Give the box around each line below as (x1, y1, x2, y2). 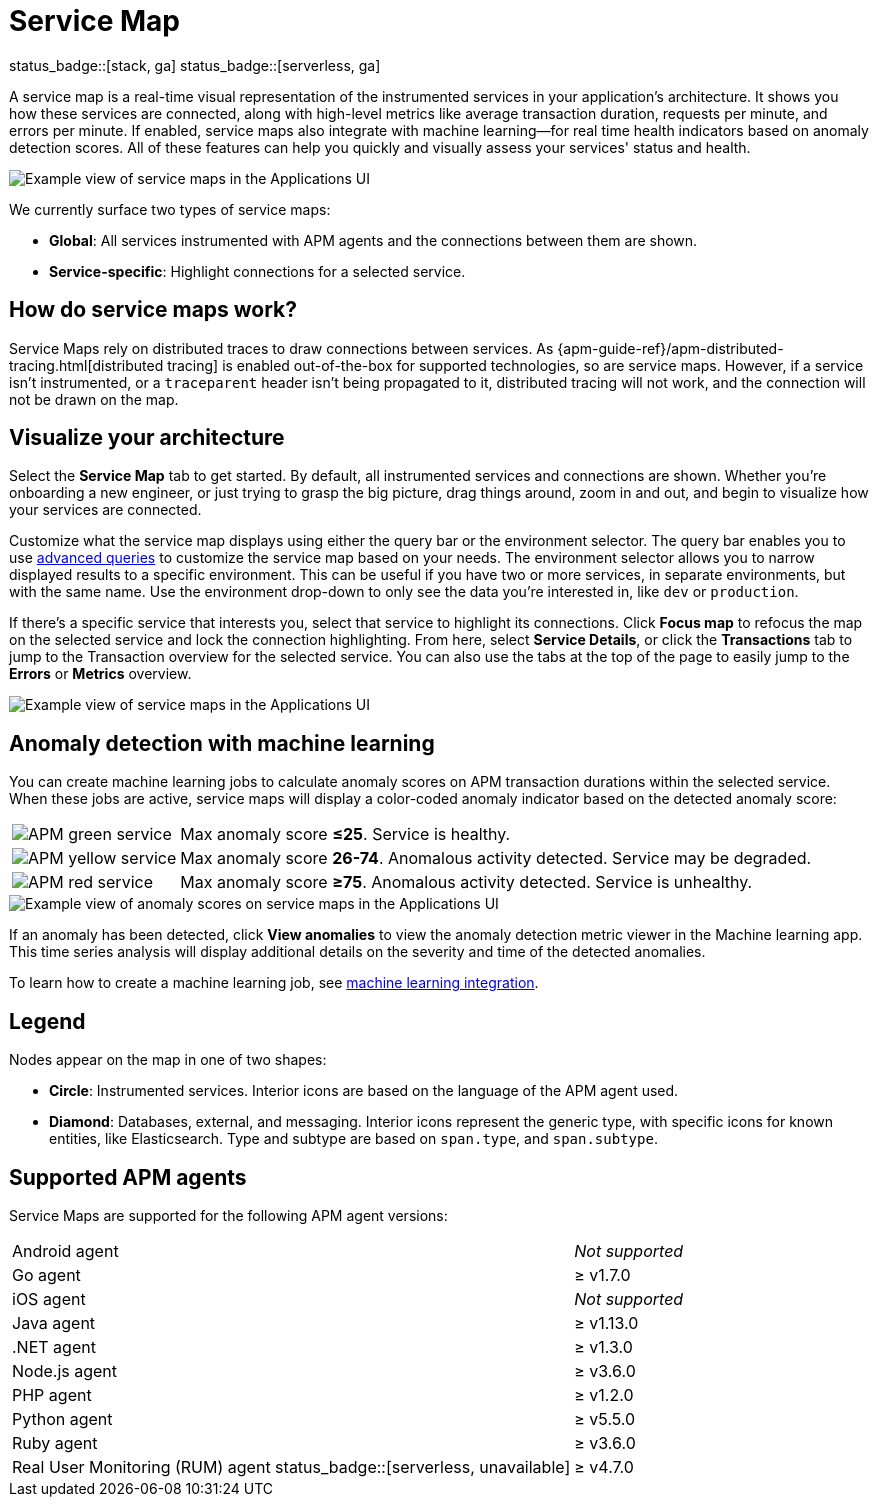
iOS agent (12, 1288, 86, 1309)
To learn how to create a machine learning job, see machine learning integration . (9, 974, 539, 992)
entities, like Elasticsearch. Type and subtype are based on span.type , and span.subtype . (49, 1130, 658, 1148)
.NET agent (12, 1336, 96, 1357)
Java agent (12, 1312, 96, 1333)
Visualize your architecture (9, 425, 285, 451)
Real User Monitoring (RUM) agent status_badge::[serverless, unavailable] (12, 1456, 571, 1477)
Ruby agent (12, 1432, 98, 1453)
